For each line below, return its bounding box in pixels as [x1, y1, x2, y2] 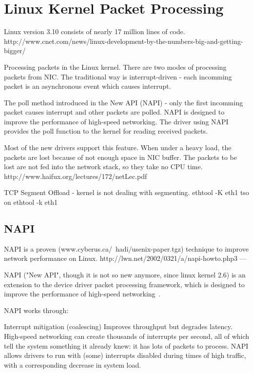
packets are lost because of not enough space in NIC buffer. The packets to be [4, 152, 237, 162]
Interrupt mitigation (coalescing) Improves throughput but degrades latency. [4, 321, 233, 332]
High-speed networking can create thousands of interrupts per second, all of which [4, 331, 250, 341]
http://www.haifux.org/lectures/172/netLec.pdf [4, 171, 147, 181]
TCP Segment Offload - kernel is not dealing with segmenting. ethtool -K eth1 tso [4, 187, 249, 197]
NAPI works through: [4, 305, 69, 315]
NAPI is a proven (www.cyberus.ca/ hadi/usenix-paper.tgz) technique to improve [4, 243, 249, 254]
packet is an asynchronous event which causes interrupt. [4, 81, 171, 91]
